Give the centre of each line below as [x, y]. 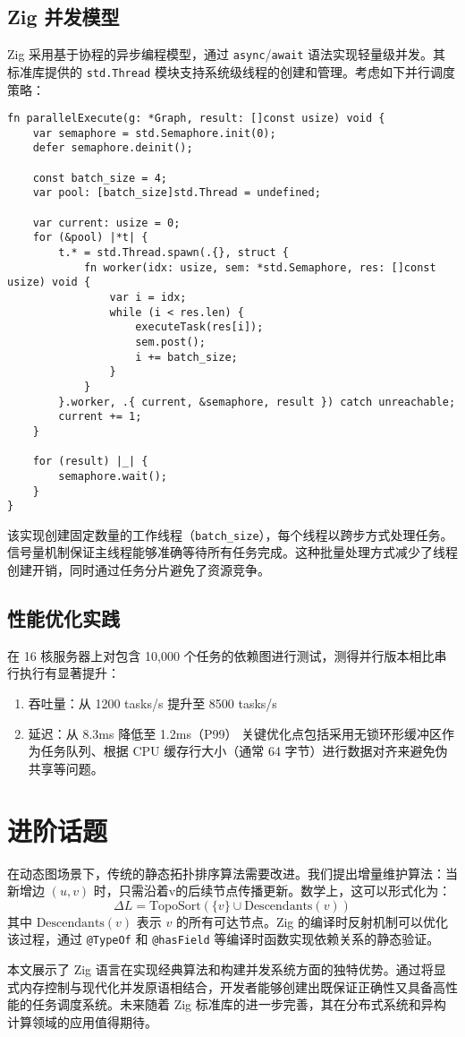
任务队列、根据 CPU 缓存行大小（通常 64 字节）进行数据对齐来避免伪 [244, 751]
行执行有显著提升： [63, 673]
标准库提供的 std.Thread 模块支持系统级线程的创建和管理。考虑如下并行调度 [231, 71]
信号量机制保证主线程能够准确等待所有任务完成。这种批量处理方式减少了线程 [232, 552]
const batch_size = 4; [100, 178]
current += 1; [100, 417]
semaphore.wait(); [113, 476]
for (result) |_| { [90, 462]
